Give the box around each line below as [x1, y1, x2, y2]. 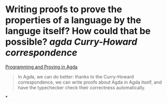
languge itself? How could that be [5, 25, 151, 37]
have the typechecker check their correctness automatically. [17, 84, 146, 90]
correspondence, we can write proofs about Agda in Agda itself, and [17, 79, 162, 85]
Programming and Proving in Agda [5, 64, 78, 70]
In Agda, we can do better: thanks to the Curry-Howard [17, 73, 134, 80]
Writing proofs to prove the [5, 4, 123, 15]
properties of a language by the [5, 14, 141, 26]
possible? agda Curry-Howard [5, 36, 137, 48]
